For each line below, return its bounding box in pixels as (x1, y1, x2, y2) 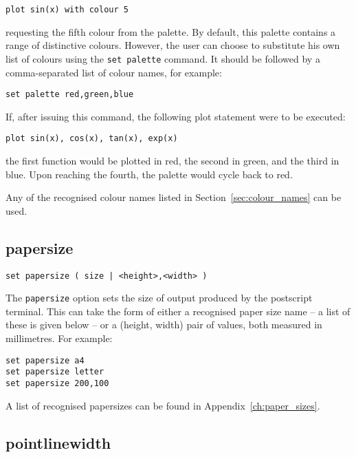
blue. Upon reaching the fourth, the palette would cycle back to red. (5, 167, 293, 181)
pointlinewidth (5, 432, 111, 453)
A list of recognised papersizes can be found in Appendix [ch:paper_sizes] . (5, 398, 320, 412)
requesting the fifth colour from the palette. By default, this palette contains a (5, 24, 336, 39)
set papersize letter (5, 367, 104, 377)
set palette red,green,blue (5, 89, 134, 100)
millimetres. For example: (5, 331, 113, 346)
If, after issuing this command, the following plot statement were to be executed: (5, 109, 346, 123)
